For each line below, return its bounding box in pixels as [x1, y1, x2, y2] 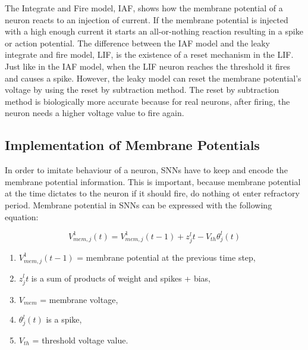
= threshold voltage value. [32, 333, 128, 346]
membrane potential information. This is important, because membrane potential [5, 175, 301, 187]
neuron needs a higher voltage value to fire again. [5, 107, 184, 119]
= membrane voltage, [40, 293, 118, 305]
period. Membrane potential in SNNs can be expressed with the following [5, 198, 272, 211]
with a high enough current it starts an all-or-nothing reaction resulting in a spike [5, 25, 303, 37]
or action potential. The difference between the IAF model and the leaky [5, 36, 270, 49]
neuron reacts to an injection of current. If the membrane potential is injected [5, 13, 288, 26]
